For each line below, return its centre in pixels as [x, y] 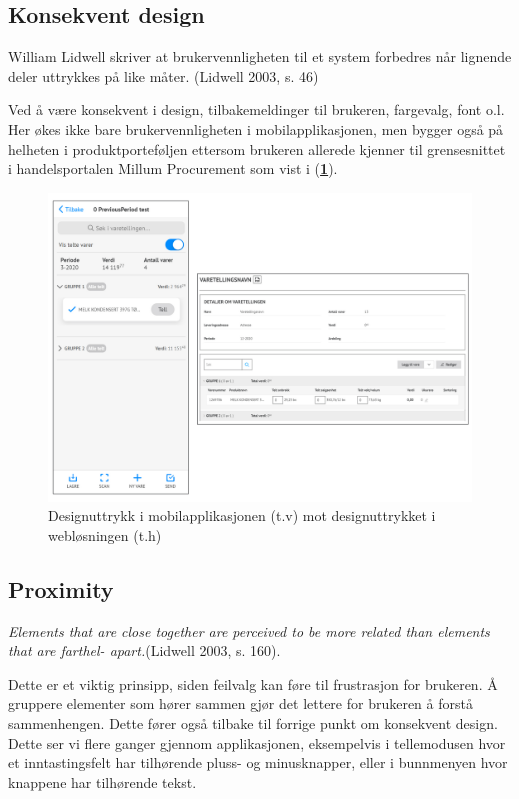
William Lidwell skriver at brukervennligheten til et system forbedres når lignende [260, 56]
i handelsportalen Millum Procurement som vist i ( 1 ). [173, 168]
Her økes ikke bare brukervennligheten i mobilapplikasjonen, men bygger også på [256, 128]
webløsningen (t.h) [105, 534]
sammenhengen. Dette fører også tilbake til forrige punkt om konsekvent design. [253, 723]
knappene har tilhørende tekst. [102, 781]
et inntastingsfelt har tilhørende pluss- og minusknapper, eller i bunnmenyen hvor [258, 762]
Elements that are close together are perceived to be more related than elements [249, 630]
